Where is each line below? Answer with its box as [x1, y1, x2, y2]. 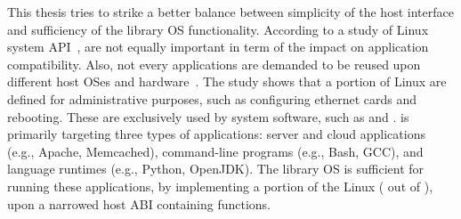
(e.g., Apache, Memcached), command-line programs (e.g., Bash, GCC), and [7, 142, 424, 160]
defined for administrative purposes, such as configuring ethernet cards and [7, 89, 417, 108]
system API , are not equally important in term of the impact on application [7, 37, 429, 56]
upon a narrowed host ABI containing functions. [7, 194, 271, 213]
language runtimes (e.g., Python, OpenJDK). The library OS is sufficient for [7, 159, 425, 178]
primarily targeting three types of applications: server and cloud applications [7, 125, 425, 143]
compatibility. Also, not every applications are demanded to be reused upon [7, 54, 421, 73]
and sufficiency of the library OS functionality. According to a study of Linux [7, 20, 429, 38]
